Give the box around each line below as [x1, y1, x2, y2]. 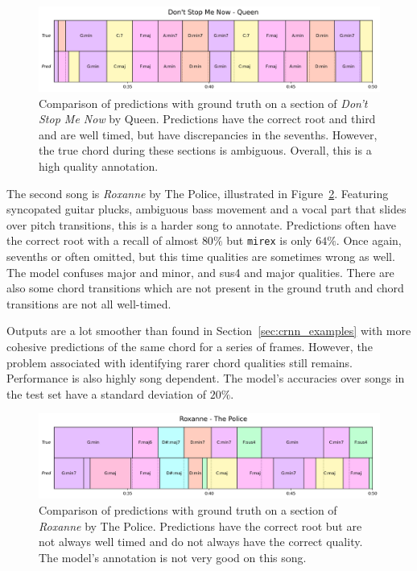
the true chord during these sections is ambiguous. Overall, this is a [39, 142, 372, 159]
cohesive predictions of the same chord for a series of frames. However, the [6, 337, 373, 354]
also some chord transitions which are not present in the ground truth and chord [6, 279, 404, 296]
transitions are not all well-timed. [6, 295, 171, 312]
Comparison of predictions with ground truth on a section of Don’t [39, 94, 368, 111]
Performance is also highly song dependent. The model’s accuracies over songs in [6, 370, 405, 387]
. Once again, [336, 232, 402, 249]
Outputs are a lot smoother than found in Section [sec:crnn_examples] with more [6, 322, 411, 339]
